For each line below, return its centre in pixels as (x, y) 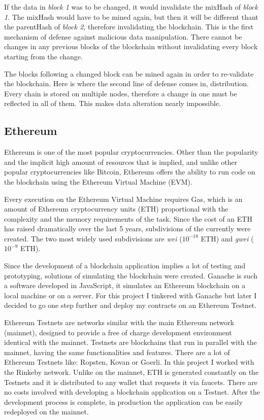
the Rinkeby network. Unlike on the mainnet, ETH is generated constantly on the (131, 372)
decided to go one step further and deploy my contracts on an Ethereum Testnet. (130, 305)
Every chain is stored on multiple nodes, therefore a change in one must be (121, 93)
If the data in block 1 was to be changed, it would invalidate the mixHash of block (131, 7)
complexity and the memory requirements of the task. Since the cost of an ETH (128, 218)
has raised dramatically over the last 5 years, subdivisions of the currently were (127, 229)
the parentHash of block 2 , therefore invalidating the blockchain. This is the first (129, 27)
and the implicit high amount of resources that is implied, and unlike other (121, 162)
